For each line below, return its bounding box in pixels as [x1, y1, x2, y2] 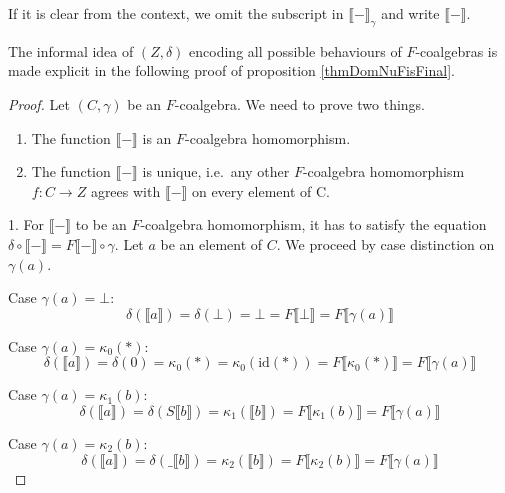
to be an [75, 214, 127, 235]
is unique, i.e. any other [142, 161, 290, 182]
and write [381, 3, 440, 23]
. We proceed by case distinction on [276, 233, 495, 254]
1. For [8, 214, 45, 235]
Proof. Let [8, 93, 70, 114]
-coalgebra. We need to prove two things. [174, 93, 426, 114]
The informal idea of [8, 40, 134, 61]
